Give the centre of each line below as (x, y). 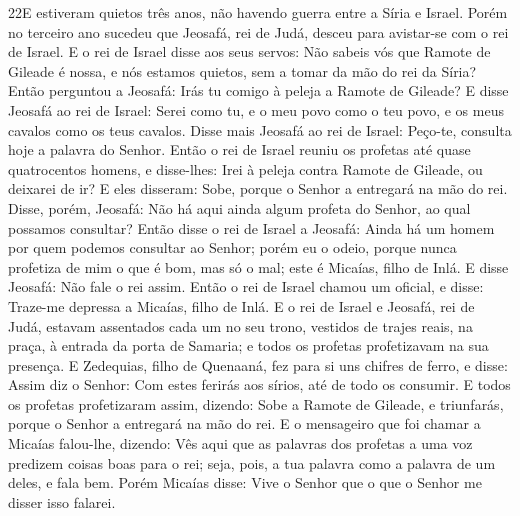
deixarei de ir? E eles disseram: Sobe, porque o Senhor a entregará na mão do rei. (258, 188)
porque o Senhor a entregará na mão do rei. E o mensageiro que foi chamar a (244, 423)
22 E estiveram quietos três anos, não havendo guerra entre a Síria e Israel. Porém (258, 12)
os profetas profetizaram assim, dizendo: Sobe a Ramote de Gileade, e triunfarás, (256, 403)
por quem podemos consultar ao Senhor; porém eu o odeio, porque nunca (232, 247)
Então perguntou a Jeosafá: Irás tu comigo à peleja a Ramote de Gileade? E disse (258, 90)
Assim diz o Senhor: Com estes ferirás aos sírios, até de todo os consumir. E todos (259, 384)
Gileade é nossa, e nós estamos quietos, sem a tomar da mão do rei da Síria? (242, 70)
